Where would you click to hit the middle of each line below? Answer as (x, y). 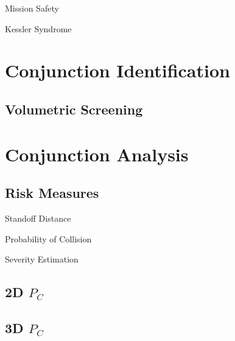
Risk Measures (52, 193)
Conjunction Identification (118, 70)
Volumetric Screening (74, 109)
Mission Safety (32, 8)
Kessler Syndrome (38, 28)
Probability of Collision (48, 238)
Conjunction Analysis (97, 154)
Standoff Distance (38, 218)
